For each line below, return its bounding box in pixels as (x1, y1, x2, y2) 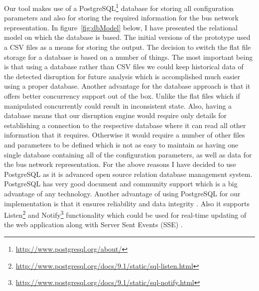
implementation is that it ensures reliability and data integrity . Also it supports (4, 198, 250, 208)
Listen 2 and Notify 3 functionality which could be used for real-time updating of (4, 208, 247, 220)
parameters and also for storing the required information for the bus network (4, 12, 239, 23)
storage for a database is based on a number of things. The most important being (4, 51, 253, 62)
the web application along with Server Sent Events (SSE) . (4, 219, 183, 230)
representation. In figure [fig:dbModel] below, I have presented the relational (4, 22, 238, 32)
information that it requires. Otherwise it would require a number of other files (4, 130, 245, 140)
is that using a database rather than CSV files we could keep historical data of (4, 61, 244, 72)
